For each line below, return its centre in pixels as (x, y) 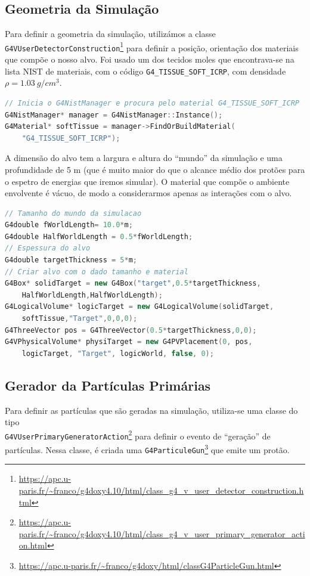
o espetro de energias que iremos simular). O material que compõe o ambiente (147, 181)
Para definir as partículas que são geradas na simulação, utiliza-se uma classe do (151, 410)
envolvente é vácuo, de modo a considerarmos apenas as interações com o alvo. (148, 193)
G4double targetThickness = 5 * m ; (71, 260)
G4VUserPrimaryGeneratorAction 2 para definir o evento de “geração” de (138, 435)
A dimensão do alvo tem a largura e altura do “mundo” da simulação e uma (144, 158)
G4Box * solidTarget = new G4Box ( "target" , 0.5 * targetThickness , (133, 284)
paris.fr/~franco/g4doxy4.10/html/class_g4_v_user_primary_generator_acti (162, 533)
